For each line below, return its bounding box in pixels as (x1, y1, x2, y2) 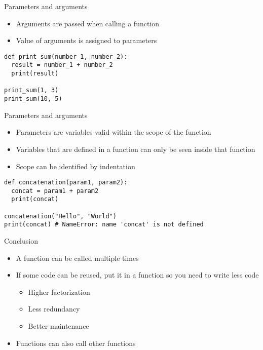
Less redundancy (28, 303, 80, 314)
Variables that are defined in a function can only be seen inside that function (16, 143, 255, 154)
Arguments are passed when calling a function (16, 18, 160, 28)
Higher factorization (28, 286, 90, 297)
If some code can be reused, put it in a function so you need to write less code (16, 269, 259, 280)
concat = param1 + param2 (11, 187, 99, 195)
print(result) (11, 70, 59, 77)
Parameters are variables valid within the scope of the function (16, 127, 211, 137)
